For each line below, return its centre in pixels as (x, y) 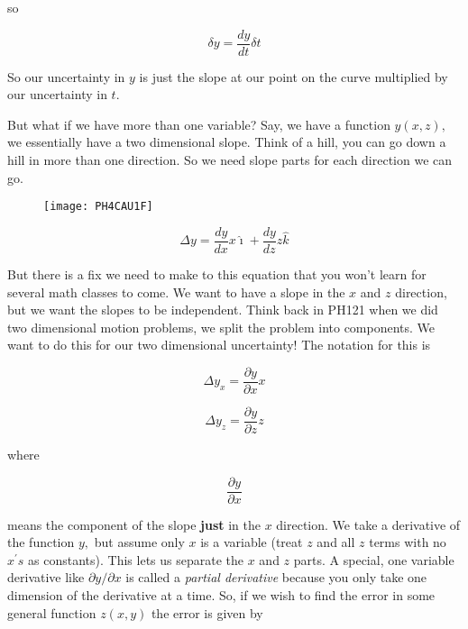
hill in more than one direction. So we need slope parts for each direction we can (230, 160)
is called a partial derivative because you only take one (276, 577)
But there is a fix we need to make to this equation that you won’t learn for (217, 273)
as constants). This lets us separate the (136, 559)
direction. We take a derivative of (368, 524)
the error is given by (207, 612)
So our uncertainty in (66, 76)
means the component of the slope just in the (134, 524)
